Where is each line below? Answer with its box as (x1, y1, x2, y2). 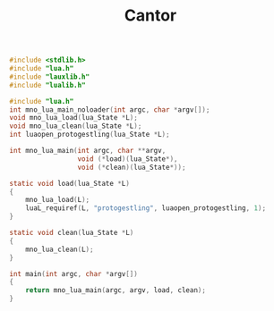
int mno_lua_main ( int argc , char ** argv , (9, 147, 167, 155)
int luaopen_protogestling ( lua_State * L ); (9, 130, 170, 139)
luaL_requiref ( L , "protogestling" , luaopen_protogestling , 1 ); (25, 204, 267, 213)
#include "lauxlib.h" (9, 72, 90, 81)
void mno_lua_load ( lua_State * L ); (9, 113, 139, 122)
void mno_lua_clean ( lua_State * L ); (9, 122, 142, 130)
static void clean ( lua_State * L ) (9, 229, 134, 238)
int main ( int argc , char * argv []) (9, 269, 139, 278)
